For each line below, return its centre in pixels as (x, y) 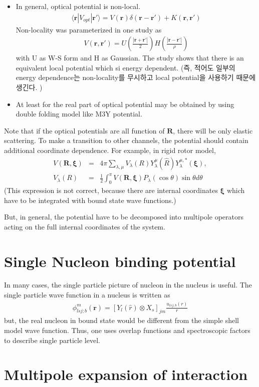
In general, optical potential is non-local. (78, 6)
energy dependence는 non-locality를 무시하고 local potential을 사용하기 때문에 (136, 77)
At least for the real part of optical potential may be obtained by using (125, 104)
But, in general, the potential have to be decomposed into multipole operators (124, 217)
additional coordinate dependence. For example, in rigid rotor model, (110, 150)
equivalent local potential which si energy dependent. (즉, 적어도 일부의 (125, 67)
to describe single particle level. (52, 340)
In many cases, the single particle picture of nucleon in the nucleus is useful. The (128, 285)
